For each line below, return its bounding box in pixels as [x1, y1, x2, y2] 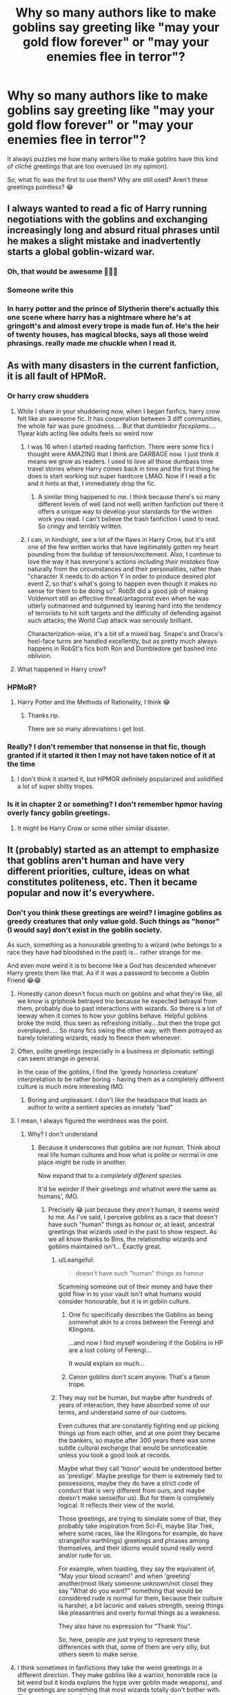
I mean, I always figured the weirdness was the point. [17, 1116, 169, 1125]
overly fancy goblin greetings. [7, 808, 110, 818]
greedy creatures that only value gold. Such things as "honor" [7, 916, 220, 926]
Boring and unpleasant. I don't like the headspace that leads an [27, 1096, 207, 1104]
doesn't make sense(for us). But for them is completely [58, 1494, 215, 1502]
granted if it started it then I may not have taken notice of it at [7, 751, 216, 760]
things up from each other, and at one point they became [58, 1429, 221, 1437]
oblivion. [27, 651, 52, 659]
